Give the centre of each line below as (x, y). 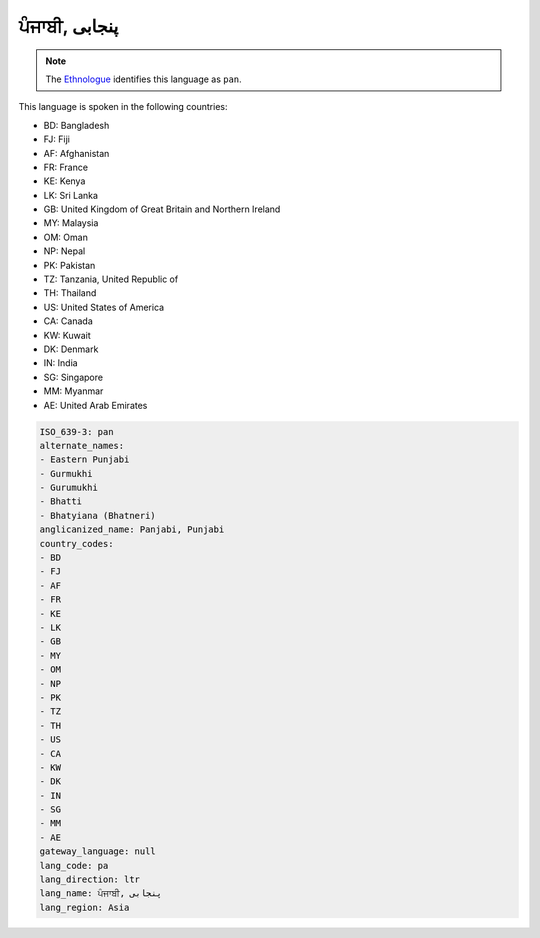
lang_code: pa (74, 865)
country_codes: (76, 543)
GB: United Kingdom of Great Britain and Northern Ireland (162, 209)
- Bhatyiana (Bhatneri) (98, 515)
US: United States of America (104, 307)
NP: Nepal (64, 251)
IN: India (61, 363)
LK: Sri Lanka (71, 195)
